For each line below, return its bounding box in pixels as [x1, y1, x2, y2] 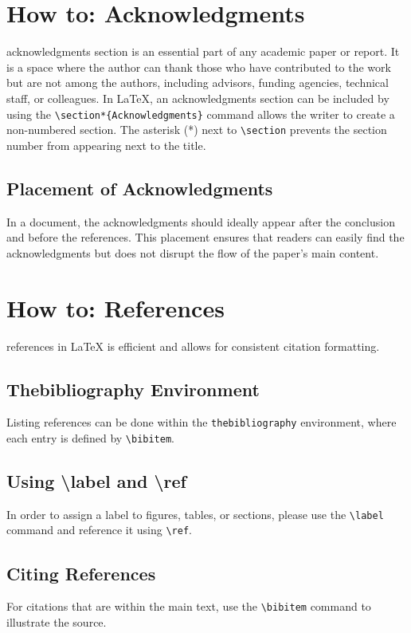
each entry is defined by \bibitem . [6, 429, 175, 446]
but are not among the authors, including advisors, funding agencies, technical [6, 74, 389, 91]
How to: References [6, 291, 225, 324]
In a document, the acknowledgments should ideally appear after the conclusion [6, 213, 395, 230]
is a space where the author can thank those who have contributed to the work [6, 58, 391, 75]
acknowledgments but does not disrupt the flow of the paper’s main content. [6, 244, 379, 261]
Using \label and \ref [6, 469, 186, 493]
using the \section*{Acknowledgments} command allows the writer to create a [6, 105, 395, 122]
